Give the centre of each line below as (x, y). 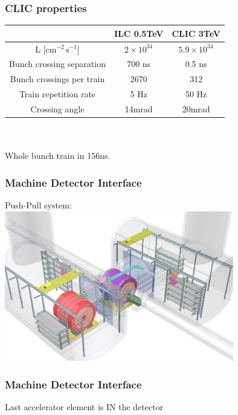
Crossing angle (57, 108)
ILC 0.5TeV (139, 33)
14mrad (139, 108)
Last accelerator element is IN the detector (84, 406)
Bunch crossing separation (57, 64)
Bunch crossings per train (57, 79)
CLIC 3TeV (196, 33)
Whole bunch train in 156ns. (58, 156)
